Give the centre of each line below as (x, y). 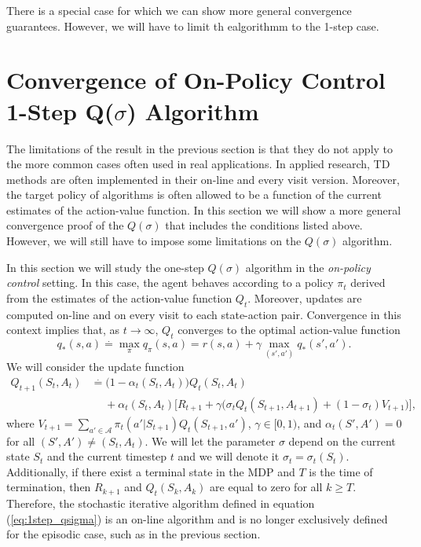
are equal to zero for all (266, 487)
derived (368, 283)
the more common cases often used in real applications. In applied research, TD (198, 164)
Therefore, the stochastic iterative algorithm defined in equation (161, 503)
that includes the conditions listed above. (264, 225)
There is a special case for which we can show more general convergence (179, 10)
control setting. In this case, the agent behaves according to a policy (170, 283)
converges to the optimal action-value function (289, 330)
